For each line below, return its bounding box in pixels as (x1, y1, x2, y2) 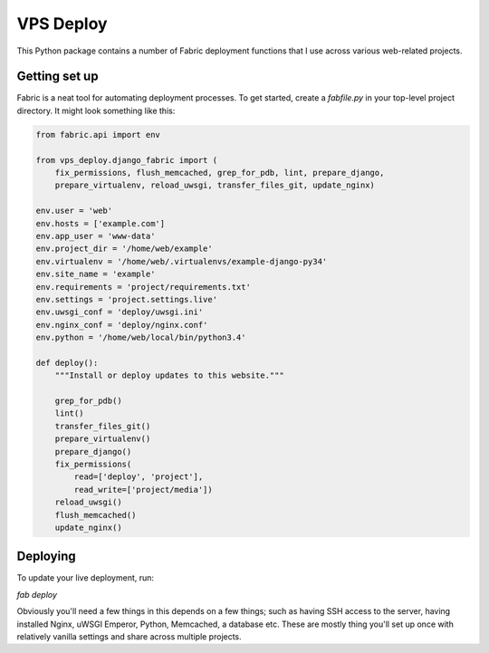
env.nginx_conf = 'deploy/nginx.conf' (35, 320, 208, 330)
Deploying (16, 549, 76, 564)
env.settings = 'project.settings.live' (35, 294, 217, 304)
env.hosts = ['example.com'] (35, 218, 166, 228)
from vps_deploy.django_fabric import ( (35, 155, 217, 165)
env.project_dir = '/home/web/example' (35, 244, 213, 254)
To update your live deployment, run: (16, 572, 154, 583)
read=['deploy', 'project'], (73, 472, 204, 482)
